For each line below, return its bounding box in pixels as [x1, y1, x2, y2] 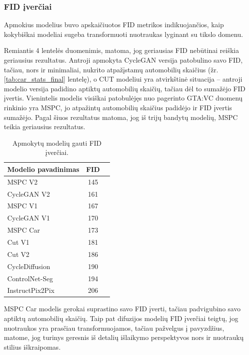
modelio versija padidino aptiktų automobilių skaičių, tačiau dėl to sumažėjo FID [4, 83, 246, 93]
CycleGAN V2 [7, 188, 50, 199]
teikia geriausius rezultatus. [4, 121, 85, 132]
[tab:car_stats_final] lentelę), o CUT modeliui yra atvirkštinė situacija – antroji [4, 74, 243, 84]
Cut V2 [7, 249, 30, 259]
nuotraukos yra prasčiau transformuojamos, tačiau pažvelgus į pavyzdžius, [4, 322, 224, 333]
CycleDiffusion [7, 261, 50, 271]
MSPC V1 [7, 201, 38, 211]
